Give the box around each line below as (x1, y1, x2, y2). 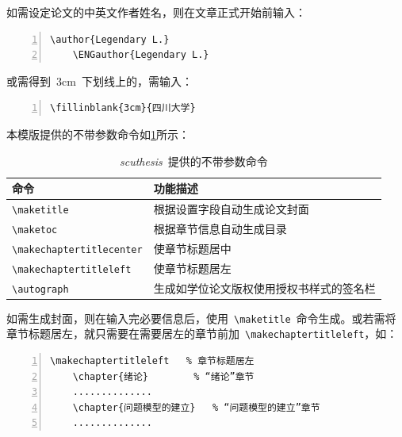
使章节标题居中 (153, 240, 232, 256)
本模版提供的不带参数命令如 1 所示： (6, 125, 190, 142)
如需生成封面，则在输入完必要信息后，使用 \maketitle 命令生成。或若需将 (6, 309, 396, 326)
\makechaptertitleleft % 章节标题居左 (50, 355, 255, 367)
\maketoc (12, 224, 58, 236)
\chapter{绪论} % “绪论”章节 (72, 370, 255, 382)
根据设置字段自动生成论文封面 (153, 201, 309, 217)
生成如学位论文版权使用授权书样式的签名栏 (153, 279, 376, 296)
